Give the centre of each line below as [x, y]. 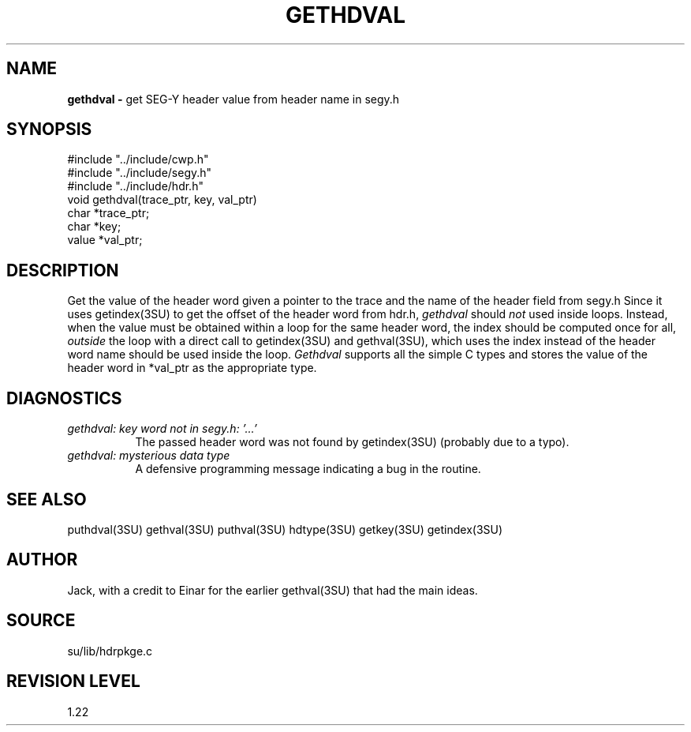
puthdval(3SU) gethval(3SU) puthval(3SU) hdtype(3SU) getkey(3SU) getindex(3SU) [285, 529]
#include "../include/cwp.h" [138, 160]
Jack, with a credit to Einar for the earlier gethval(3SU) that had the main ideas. [273, 590]
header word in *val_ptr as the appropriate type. [192, 368]
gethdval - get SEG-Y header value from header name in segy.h [233, 99]
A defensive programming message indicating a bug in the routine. [308, 469]
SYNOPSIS [49, 130]
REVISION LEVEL [73, 681]
